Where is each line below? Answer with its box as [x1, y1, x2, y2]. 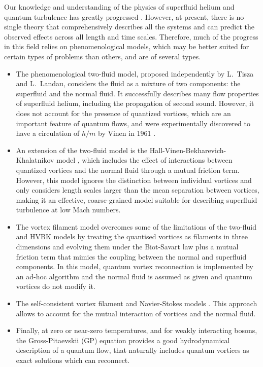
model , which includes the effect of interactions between [56, 155, 233, 165]
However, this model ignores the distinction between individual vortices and [16, 174, 252, 185]
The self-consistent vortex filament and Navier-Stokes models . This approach [16, 298, 257, 309]
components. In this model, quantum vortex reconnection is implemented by [16, 261, 253, 272]
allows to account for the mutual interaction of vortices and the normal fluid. [16, 308, 256, 318]
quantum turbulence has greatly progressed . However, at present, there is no [4, 11, 244, 22]
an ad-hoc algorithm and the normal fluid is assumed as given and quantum [16, 271, 252, 281]
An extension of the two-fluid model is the [16, 144, 148, 155]
